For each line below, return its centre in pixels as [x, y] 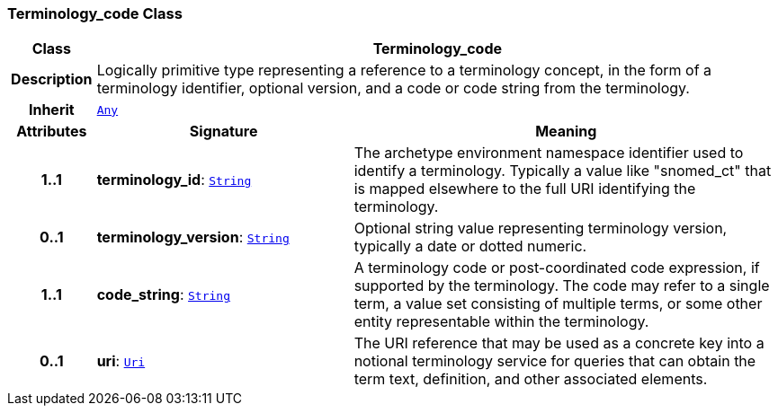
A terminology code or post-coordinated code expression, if [557, 268]
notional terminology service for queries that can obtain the [555, 361]
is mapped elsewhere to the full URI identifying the [525, 189]
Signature [224, 132]
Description [52, 79]
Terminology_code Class [95, 13]
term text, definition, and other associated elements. [531, 379]
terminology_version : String [193, 237]
